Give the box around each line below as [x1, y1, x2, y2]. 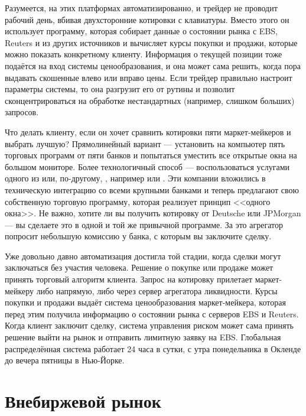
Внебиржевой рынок [5, 389, 161, 412]
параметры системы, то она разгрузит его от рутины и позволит [5, 83, 235, 95]
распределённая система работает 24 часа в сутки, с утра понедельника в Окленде [5, 342, 301, 355]
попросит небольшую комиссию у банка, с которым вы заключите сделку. [5, 230, 272, 242]
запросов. [5, 106, 39, 118]
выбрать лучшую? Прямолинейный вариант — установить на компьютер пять [5, 137, 285, 149]
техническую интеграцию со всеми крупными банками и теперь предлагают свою [5, 183, 300, 196]
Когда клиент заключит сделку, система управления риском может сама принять [5, 319, 294, 331]
